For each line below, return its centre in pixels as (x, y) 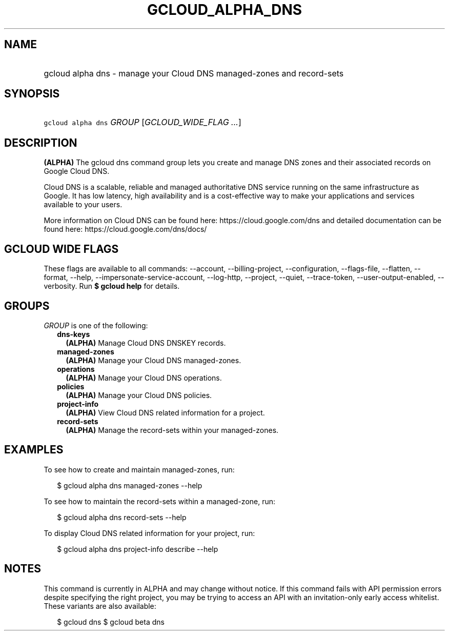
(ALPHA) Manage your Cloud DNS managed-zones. (154, 360)
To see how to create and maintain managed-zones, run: (139, 469)
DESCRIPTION (41, 143)
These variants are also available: (100, 606)
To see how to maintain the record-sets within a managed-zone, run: (160, 501)
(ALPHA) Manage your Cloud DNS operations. (144, 378)
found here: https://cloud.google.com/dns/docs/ (125, 229)
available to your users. (83, 205)
